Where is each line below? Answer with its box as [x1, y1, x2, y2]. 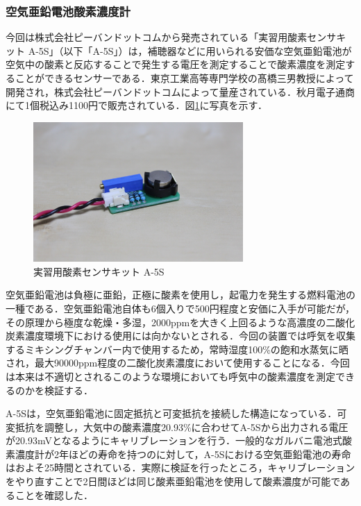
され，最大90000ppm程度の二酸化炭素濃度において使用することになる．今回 [6, 355, 350, 370]
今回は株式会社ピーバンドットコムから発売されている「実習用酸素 [6, 30, 308, 44]
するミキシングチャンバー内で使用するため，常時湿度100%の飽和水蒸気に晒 [6, 341, 349, 356]
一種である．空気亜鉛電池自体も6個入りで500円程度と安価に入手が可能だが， [6, 301, 355, 315]
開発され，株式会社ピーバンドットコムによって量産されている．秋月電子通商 [6, 84, 355, 99]
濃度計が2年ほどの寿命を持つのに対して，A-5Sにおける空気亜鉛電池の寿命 [15, 446, 351, 461]
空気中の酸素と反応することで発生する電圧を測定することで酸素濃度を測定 [6, 57, 346, 71]
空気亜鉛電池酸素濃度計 [6, 2, 131, 19]
